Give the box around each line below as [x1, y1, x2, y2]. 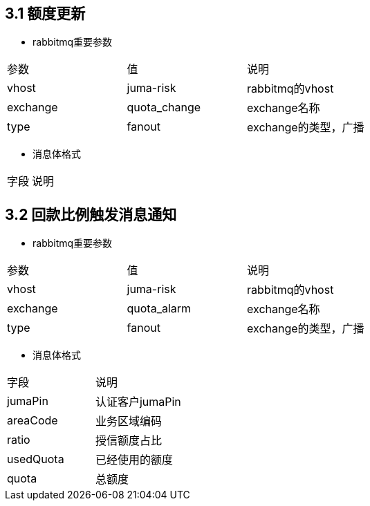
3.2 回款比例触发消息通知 [5, 205, 177, 223]
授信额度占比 [95, 433, 162, 448]
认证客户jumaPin [95, 395, 181, 409]
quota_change [127, 100, 201, 115]
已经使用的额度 [95, 453, 173, 467]
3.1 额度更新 [5, 5, 86, 22]
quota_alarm [127, 301, 192, 316]
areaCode [7, 413, 58, 428]
